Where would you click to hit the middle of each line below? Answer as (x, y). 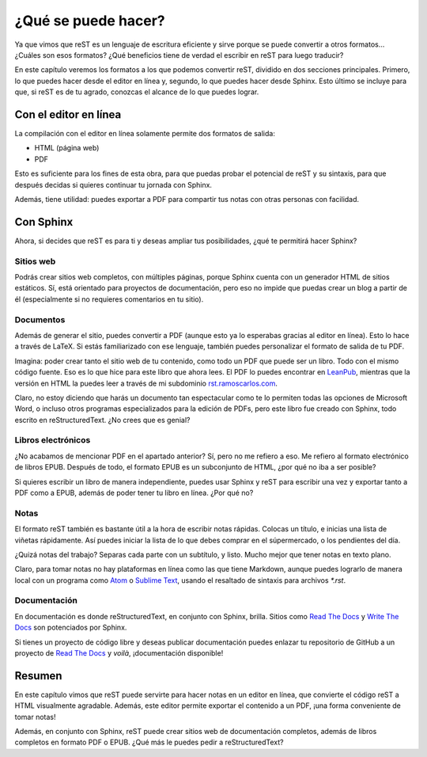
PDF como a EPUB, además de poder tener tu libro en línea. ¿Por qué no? (134, 493)
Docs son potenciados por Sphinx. (71, 628)
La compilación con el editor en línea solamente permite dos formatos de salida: (145, 134)
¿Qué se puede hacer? (90, 21)
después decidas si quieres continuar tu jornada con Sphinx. (113, 184)
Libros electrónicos (53, 440)
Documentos (40, 319)
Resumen (38, 676)
